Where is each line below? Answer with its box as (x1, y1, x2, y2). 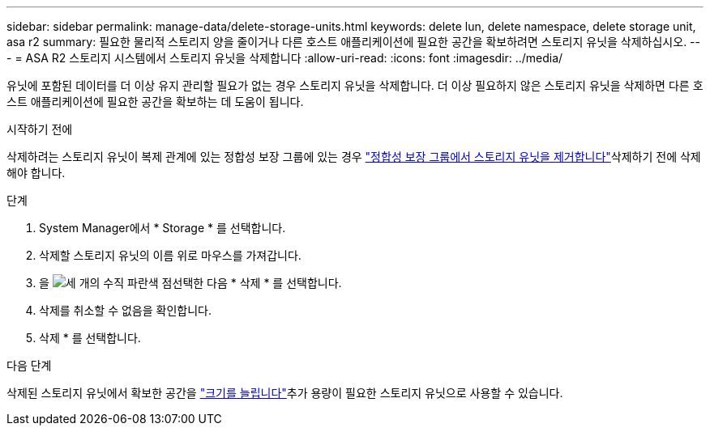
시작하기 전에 (6, 122, 73, 136)
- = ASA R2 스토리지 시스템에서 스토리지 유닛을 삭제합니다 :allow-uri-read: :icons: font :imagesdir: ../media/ (6, 51, 563, 65)
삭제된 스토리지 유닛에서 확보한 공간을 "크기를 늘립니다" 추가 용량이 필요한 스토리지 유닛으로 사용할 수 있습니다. (6, 386, 563, 400)
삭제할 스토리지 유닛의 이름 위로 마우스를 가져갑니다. (39, 248, 302, 262)
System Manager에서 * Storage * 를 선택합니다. (39, 221, 286, 235)
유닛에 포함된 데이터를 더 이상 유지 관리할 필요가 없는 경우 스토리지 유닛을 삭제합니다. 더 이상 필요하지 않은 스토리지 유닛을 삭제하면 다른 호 (6, 78, 704, 92)
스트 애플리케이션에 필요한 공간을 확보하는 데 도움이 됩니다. (6, 95, 304, 108)
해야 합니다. (6, 166, 66, 180)
